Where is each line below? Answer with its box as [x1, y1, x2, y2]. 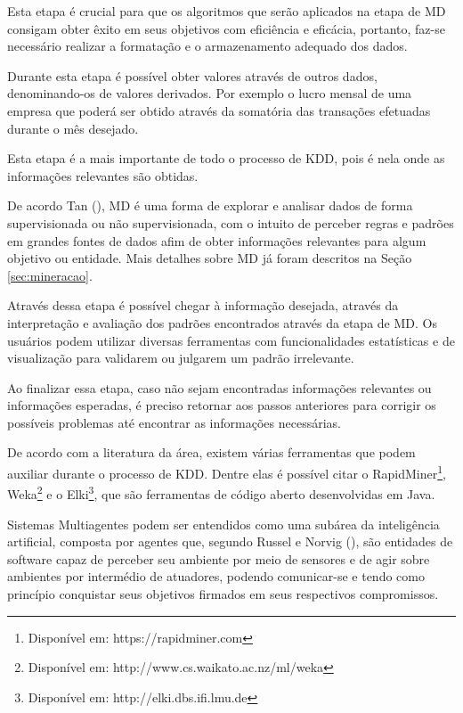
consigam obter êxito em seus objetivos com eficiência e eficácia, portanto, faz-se [7, 19, 445, 37]
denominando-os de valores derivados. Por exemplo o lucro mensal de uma [7, 84, 412, 102]
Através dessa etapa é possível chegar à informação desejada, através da [7, 296, 399, 315]
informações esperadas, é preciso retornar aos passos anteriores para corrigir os [7, 396, 436, 414]
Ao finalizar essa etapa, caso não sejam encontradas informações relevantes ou [7, 378, 432, 397]
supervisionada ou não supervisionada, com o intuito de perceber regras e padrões [7, 213, 454, 232]
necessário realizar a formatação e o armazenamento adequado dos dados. [7, 37, 408, 55]
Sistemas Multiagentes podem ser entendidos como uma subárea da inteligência [7, 514, 440, 533]
